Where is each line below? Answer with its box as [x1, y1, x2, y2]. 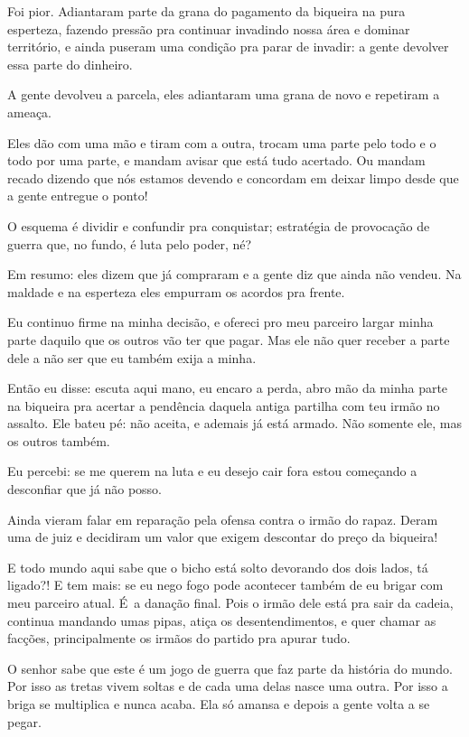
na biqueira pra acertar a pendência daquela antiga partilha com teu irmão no [7, 396, 440, 415]
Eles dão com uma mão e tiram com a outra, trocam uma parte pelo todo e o [7, 133, 436, 152]
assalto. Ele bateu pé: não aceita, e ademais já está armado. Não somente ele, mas [7, 414, 463, 433]
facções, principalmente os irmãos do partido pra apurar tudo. [7, 629, 351, 648]
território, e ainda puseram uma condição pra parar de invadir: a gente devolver [7, 37, 449, 56]
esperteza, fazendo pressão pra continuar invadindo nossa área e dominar [7, 19, 410, 38]
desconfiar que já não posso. [7, 480, 162, 499]
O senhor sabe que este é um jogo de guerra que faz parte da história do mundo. [7, 658, 453, 677]
